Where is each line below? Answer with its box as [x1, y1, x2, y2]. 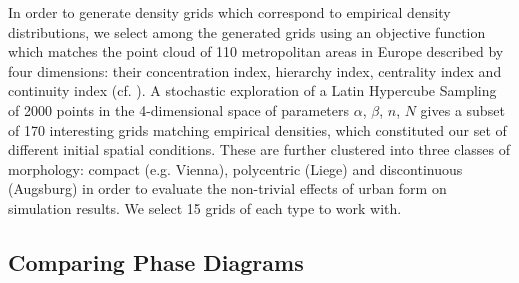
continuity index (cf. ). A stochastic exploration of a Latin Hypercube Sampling [8, 80, 497, 101]
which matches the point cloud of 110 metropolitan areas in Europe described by [8, 41, 504, 62]
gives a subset [420, 99, 505, 120]
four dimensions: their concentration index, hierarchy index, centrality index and [8, 60, 502, 81]
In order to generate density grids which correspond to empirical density [8, 2, 451, 22]
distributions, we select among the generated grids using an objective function [8, 21, 486, 42]
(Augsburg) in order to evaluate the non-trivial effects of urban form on [8, 178, 447, 199]
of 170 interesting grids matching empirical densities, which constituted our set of [8, 119, 507, 140]
